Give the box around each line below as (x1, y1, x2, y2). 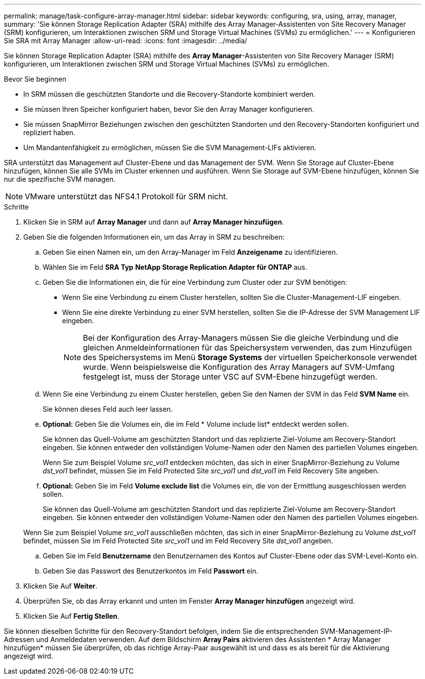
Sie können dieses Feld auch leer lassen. (43, 405, 173, 413)
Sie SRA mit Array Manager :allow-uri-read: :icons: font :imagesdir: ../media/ (4, 36, 247, 45)
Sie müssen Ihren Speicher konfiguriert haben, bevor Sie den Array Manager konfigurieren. (23, 105, 314, 113)
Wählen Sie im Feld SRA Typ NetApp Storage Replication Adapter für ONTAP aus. (43, 263, 308, 271)
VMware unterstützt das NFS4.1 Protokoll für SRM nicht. (25, 192, 228, 201)
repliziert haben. (23, 128, 76, 137)
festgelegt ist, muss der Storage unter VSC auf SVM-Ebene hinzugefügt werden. (83, 372, 377, 382)
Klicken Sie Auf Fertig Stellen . (23, 612, 119, 620)
